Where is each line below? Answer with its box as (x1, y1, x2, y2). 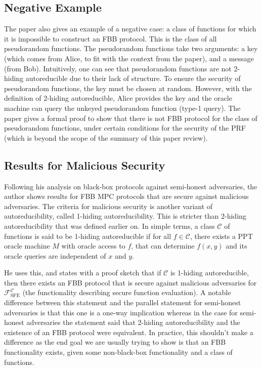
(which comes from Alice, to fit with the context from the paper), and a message (4, 53, 254, 63)
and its (226, 240, 247, 251)
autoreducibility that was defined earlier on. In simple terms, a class (4, 220, 215, 231)
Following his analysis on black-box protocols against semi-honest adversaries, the (4, 181, 257, 191)
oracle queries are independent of (4, 250, 106, 261)
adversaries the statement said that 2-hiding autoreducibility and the (26, 317, 240, 327)
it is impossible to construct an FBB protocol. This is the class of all (4, 33, 217, 44)
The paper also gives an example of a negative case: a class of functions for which (4, 23, 256, 34)
